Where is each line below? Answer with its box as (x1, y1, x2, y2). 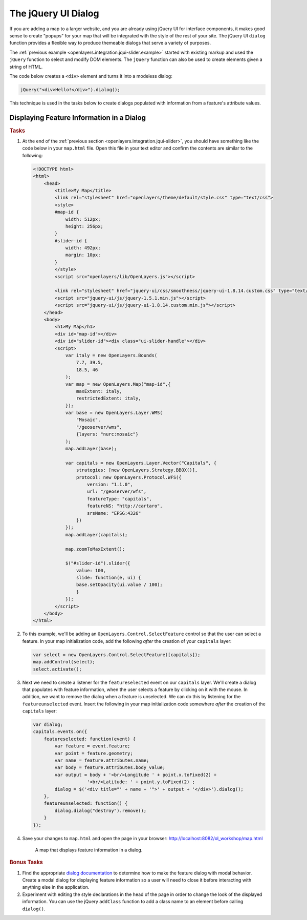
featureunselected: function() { (43, 801, 128, 806)
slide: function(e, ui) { (76, 575, 141, 581)
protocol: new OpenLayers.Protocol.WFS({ (76, 474, 182, 480)
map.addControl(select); (33, 659, 96, 665)
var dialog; (33, 722, 63, 727)
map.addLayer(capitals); (65, 532, 128, 537)
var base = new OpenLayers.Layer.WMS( (65, 410, 163, 416)
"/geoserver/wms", (76, 424, 122, 430)
